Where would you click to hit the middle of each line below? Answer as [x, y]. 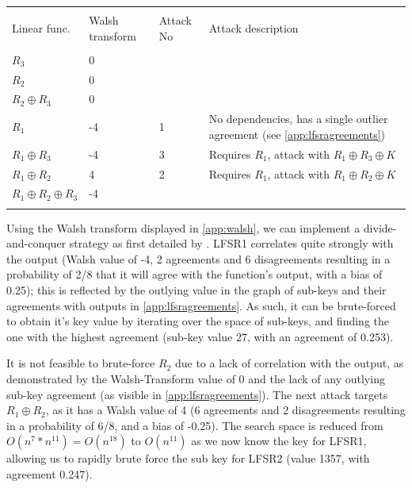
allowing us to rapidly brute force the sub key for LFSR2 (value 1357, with [188, 458]
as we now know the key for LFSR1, [279, 441]
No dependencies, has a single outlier [298, 119]
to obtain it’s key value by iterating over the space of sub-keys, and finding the [198, 321]
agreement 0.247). [50, 474]
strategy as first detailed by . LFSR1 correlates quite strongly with [231, 243]
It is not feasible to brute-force [81, 363]
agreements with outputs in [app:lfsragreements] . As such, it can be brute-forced [201, 305]
